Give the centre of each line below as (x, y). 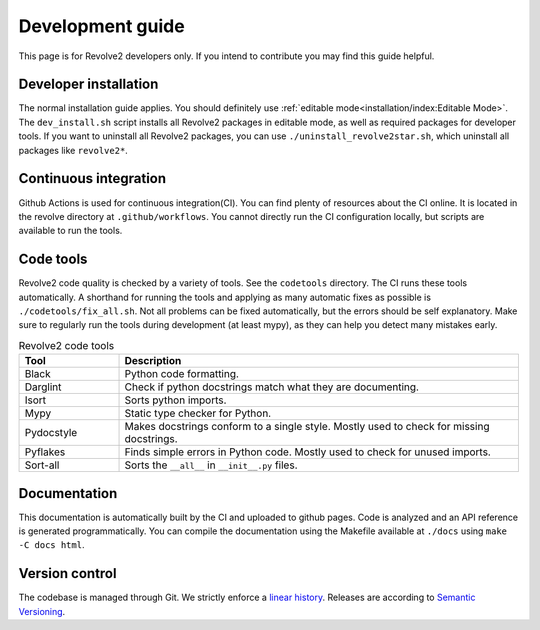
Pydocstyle (51, 433)
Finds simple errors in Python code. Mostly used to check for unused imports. (308, 452)
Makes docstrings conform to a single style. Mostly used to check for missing (307, 427)
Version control (67, 573)
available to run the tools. (70, 231)
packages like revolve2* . (73, 150)
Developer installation (88, 84)
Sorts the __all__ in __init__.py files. (211, 465)
